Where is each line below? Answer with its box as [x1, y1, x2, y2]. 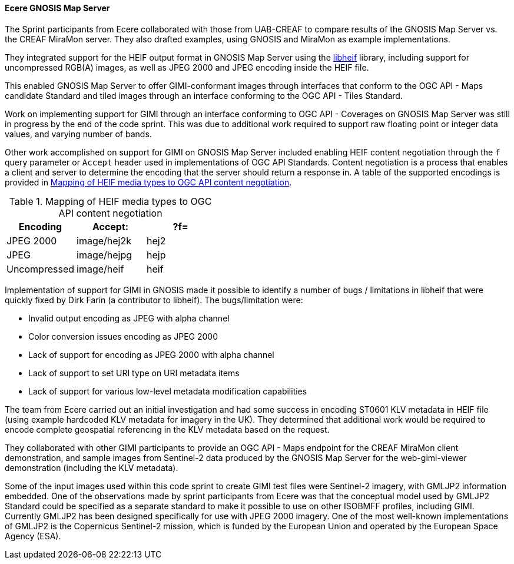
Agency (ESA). [5, 530, 61, 541]
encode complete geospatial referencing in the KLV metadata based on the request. [5, 424, 330, 434]
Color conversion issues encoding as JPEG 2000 [28, 331, 218, 341]
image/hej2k [77, 234, 131, 247]
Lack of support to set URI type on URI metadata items [28, 367, 240, 378]
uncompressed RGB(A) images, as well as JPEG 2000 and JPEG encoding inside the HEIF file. [5, 62, 369, 72]
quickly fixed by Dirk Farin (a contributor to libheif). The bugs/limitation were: [5, 294, 303, 305]
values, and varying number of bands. [5, 128, 152, 139]
